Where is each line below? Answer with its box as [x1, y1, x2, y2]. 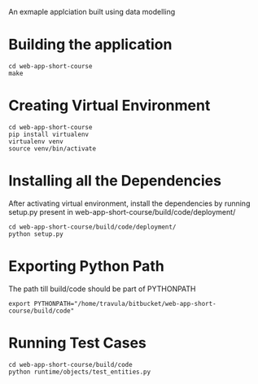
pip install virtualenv [8, 130, 90, 138]
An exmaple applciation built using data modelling [8, 7, 176, 16]
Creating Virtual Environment [8, 97, 211, 115]
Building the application [8, 36, 173, 54]
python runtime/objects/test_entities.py [8, 368, 151, 376]
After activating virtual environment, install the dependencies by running [8, 199, 251, 208]
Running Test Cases [8, 334, 146, 352]
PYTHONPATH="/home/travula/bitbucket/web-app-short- [33, 299, 217, 308]
